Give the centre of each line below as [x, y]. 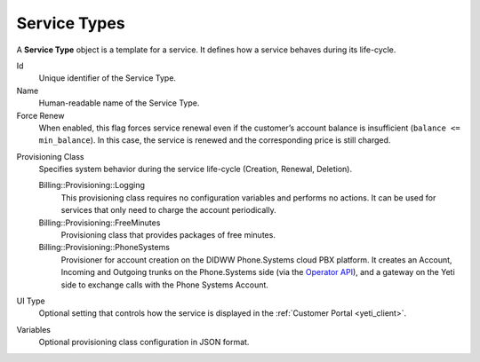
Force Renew [40, 115]
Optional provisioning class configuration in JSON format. [144, 342]
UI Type [31, 301]
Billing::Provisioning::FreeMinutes [100, 223]
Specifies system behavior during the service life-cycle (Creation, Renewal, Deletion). [196, 169]
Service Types [71, 23]
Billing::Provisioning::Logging [92, 185]
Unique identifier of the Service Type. [108, 78]
